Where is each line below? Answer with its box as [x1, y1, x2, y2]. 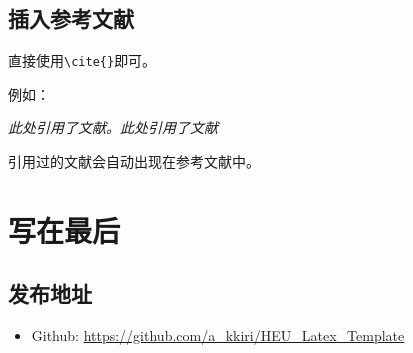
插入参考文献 [8, 3, 134, 34]
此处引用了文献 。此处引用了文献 [8, 117, 218, 138]
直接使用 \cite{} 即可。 [8, 50, 157, 71]
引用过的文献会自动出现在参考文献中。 [8, 151, 260, 172]
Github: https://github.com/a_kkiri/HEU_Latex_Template [31, 325, 405, 346]
